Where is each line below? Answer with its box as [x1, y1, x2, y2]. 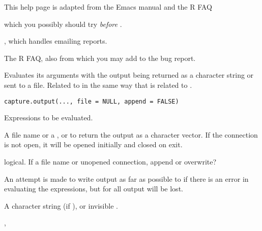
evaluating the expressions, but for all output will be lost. [4, 183, 183, 194]
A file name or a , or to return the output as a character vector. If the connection [4, 129, 258, 140]
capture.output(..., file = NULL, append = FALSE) [4, 97, 179, 105]
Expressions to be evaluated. [4, 112, 93, 123]
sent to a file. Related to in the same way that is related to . [4, 79, 192, 90]
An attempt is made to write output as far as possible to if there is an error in [4, 173, 249, 184]
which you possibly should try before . [4, 18, 122, 29]
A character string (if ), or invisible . [4, 200, 118, 211]
